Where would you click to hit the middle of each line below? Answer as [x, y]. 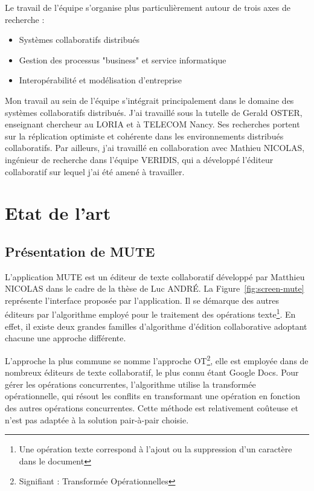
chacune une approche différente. [66, 338]
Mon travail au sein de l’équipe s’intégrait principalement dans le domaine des [149, 100]
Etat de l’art [58, 213]
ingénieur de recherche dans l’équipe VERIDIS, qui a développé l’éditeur [139, 159]
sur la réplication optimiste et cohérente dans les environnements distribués [144, 136]
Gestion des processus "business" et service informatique [123, 59]
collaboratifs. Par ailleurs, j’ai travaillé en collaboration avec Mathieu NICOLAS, [155, 148]
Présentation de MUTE [80, 251]
